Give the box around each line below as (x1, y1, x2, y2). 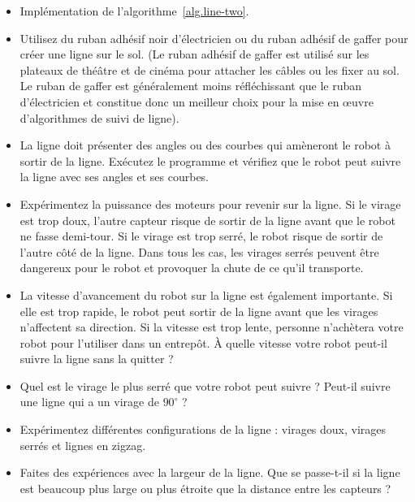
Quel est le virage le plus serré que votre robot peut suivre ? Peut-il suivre (19, 377, 391, 394)
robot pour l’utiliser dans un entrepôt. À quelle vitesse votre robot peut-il (19, 334, 387, 351)
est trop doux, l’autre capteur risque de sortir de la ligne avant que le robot (19, 211, 396, 228)
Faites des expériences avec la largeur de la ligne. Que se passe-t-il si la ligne (19, 464, 400, 481)
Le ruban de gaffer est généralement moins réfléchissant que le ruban (19, 77, 362, 94)
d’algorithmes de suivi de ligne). (19, 109, 179, 126)
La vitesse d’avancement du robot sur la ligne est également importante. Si (19, 286, 393, 303)
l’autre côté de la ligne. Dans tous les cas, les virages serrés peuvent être (19, 243, 379, 260)
